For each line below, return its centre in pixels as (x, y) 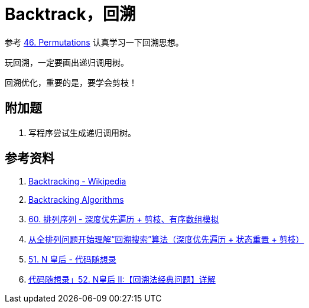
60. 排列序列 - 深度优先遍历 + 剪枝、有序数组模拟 (124, 219)
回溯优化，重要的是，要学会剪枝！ (71, 82)
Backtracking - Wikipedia (77, 181)
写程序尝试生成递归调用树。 (82, 132)
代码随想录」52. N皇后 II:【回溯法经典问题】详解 (122, 280)
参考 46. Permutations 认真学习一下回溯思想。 (94, 42)
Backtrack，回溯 (70, 14)
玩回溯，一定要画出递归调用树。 (67, 62)
